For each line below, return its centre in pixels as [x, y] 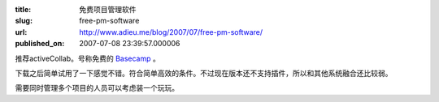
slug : [24, 21]
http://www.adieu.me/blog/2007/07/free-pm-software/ [171, 32]
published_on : [40, 44]
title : [23, 9]
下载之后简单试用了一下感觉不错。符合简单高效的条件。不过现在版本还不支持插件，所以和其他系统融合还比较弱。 [204, 73]
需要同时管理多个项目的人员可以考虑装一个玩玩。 [97, 88]
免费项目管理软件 [108, 9]
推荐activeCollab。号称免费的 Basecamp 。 [87, 58]
